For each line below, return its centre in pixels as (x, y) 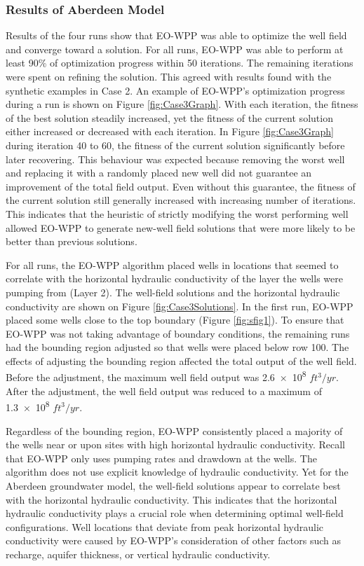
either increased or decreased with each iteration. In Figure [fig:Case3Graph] (170, 131)
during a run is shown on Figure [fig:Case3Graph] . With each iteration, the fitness (182, 104)
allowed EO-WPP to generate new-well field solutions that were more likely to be (181, 227)
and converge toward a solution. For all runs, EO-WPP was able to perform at (175, 49)
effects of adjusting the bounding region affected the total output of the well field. (181, 360)
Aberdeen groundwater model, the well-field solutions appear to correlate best (173, 485)
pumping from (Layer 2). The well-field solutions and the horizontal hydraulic (173, 292)
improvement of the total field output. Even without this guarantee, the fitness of (181, 186)
